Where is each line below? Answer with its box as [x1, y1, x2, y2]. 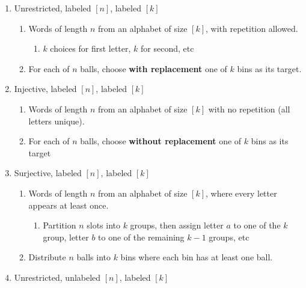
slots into [87, 219, 120, 231]
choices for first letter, [50, 42, 131, 55]
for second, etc [141, 42, 194, 55]
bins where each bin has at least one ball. [120, 251, 273, 263]
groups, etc [209, 230, 249, 243]
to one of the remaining [98, 230, 185, 243]
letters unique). [28, 114, 85, 127]
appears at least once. [28, 198, 109, 211]
